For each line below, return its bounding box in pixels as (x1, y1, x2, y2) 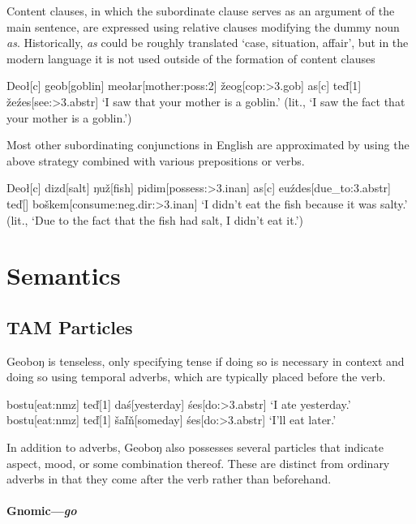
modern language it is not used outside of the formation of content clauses (6, 49, 375, 67)
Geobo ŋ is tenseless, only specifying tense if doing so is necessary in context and (6, 352, 405, 369)
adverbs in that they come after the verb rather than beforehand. (6, 470, 332, 487)
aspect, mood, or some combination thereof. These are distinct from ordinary (6, 454, 390, 471)
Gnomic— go (6, 502, 77, 519)
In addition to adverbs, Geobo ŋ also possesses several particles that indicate (6, 439, 384, 456)
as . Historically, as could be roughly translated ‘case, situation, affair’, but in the (6, 34, 409, 51)
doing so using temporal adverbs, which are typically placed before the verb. (6, 368, 386, 385)
